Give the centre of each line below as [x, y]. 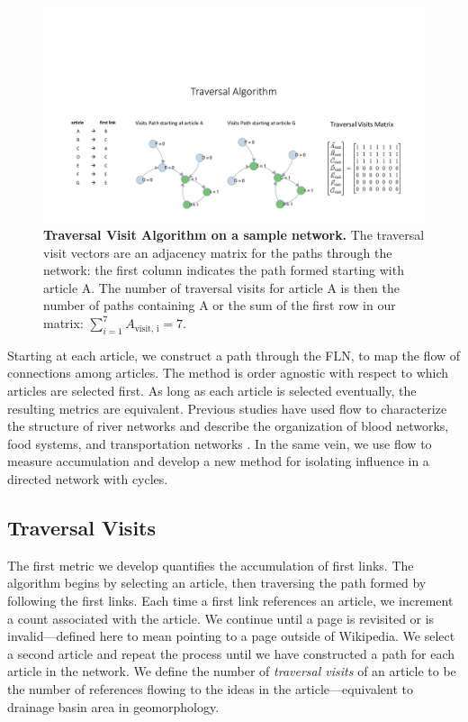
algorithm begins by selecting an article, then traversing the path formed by [217, 583]
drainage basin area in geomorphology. [113, 706]
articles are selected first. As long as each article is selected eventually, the [212, 391]
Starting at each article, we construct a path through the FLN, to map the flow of [234, 355]
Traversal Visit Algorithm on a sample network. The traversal [234, 235]
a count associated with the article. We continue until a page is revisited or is [221, 618]
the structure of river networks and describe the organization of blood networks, [228, 426]
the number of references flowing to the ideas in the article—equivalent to [211, 688]
